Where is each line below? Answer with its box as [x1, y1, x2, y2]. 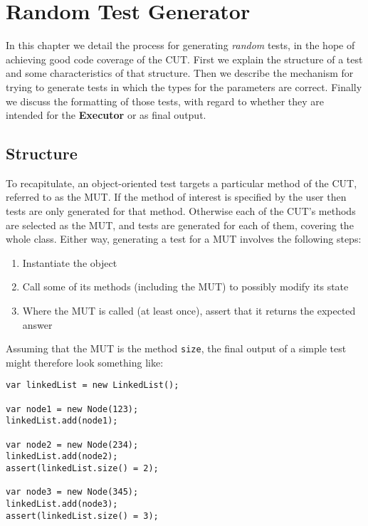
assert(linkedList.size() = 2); [6, 463, 159, 474]
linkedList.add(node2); [6, 451, 118, 462]
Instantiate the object [22, 255, 117, 270]
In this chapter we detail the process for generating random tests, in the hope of [6, 38, 355, 53]
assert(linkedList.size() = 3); [6, 510, 159, 521]
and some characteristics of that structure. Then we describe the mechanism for [6, 65, 354, 80]
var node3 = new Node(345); [6, 487, 139, 498]
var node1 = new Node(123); [6, 404, 139, 414]
